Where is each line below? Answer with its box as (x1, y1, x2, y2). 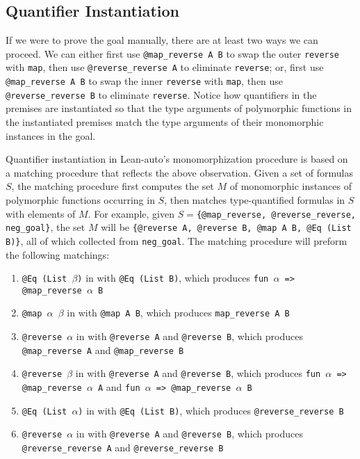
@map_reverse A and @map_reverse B (22, 342, 184, 357)
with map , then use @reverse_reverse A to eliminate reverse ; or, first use (6, 60, 324, 74)
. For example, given (88, 206, 174, 220)
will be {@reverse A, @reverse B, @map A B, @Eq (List (101, 220, 352, 234)
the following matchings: (6, 247, 110, 261)
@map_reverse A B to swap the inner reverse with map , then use (6, 74, 284, 88)
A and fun (98, 380, 140, 394)
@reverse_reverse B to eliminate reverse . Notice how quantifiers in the (6, 87, 317, 102)
